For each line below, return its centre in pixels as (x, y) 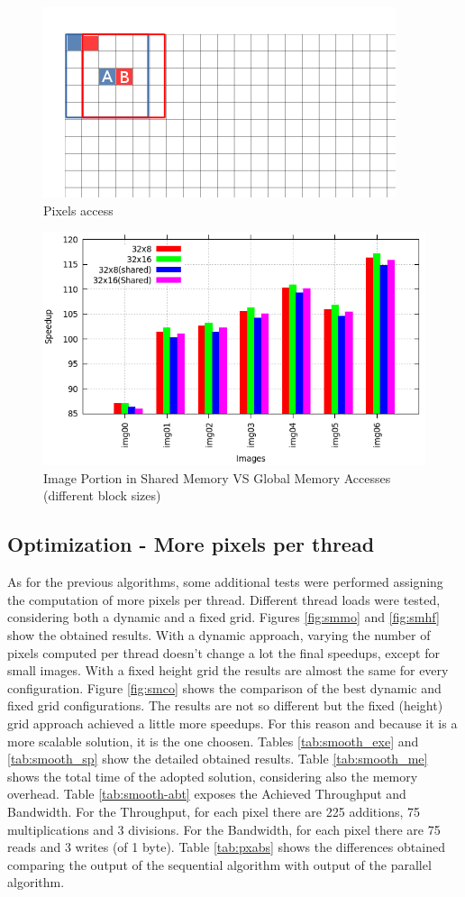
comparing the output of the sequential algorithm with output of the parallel (219, 864)
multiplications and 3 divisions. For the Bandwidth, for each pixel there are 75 (224, 829)
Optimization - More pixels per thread (191, 544)
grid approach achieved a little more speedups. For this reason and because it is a (232, 723)
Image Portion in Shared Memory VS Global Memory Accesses (217, 477)
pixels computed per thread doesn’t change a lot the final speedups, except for (223, 652)
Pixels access (78, 210)
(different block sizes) (102, 495)
